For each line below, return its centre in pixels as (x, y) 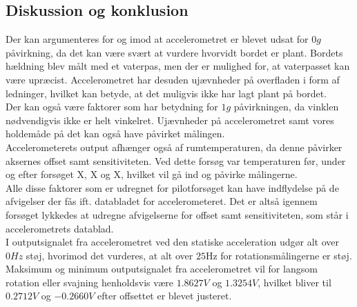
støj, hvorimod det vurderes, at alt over (109, 255)
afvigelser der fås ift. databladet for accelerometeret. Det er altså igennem (162, 201)
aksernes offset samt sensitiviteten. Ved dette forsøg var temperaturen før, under (176, 160)
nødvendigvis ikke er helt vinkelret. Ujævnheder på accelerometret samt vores (170, 120)
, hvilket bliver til (295, 282)
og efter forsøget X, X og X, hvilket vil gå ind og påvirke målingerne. (152, 174)
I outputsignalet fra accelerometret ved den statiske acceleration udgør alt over (173, 242)
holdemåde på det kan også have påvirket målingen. (115, 133)
